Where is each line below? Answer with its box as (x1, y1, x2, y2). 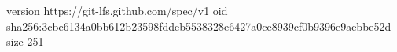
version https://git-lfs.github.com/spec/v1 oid (6, 2, 228, 18)
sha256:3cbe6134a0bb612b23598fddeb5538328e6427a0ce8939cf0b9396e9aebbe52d (6, 17, 391, 34)
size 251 (6, 33, 44, 50)
